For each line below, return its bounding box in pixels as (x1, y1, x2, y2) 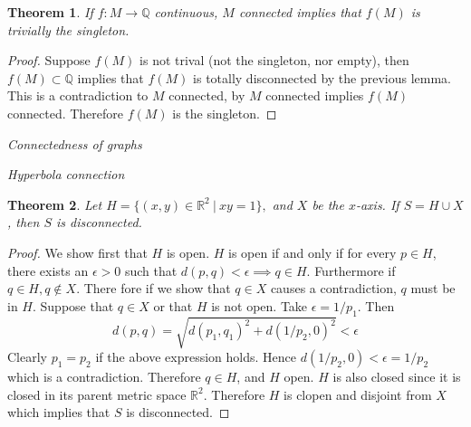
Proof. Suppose (7, 51, 91, 70)
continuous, (154, 3, 218, 21)
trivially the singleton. (7, 20, 130, 39)
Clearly (7, 347, 47, 366)
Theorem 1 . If (7, 3, 93, 21)
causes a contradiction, (270, 279, 397, 298)
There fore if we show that (83, 279, 231, 298)
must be (410, 279, 456, 298)
